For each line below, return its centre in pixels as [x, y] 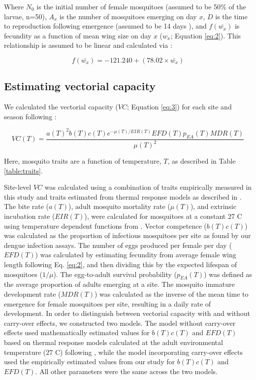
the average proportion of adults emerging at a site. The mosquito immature [119, 284]
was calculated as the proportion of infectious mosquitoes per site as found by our [128, 235]
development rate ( [32, 294]
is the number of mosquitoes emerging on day [128, 16]
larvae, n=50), [25, 16]
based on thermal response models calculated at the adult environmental [113, 342]
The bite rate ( [27, 206]
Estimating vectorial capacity [80, 86]
